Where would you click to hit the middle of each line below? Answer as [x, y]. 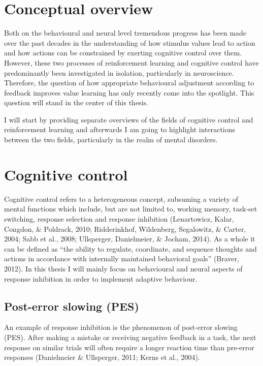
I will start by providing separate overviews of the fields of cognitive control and [129, 119]
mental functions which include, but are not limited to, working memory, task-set [131, 209]
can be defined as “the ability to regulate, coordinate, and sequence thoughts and [130, 248]
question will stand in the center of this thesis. [76, 102]
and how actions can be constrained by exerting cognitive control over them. [123, 53]
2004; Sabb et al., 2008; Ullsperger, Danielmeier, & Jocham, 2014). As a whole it [130, 239]
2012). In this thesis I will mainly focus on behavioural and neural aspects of [123, 268]
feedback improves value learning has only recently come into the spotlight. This [129, 92]
